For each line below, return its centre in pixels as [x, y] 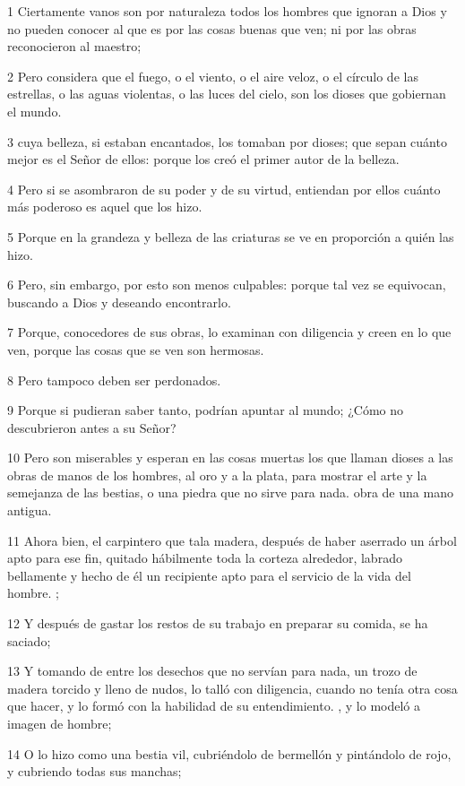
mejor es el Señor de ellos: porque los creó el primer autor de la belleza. [203, 159]
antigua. [30, 510]
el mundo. [34, 111]
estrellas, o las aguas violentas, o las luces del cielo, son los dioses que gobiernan [227, 94]
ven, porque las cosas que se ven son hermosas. [136, 349]
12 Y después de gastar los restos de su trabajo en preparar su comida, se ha [218, 623]
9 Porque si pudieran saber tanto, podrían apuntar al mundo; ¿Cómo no [205, 410]
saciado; [29, 640]
